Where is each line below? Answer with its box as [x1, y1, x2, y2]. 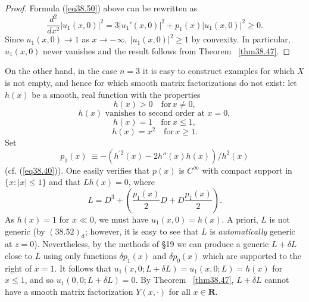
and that [49, 175, 81, 188]
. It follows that [54, 261, 111, 274]
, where [128, 175, 155, 188]
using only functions [43, 249, 117, 261]
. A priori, [221, 212, 258, 225]
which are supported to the [202, 249, 301, 261]
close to [5, 249, 32, 261]
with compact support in [202, 164, 292, 176]
